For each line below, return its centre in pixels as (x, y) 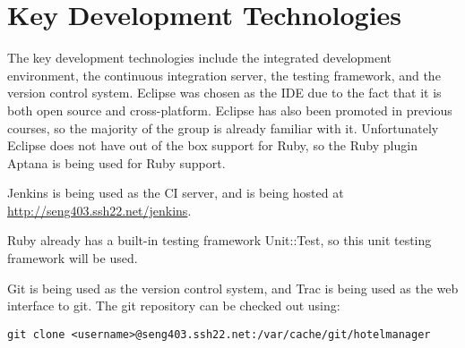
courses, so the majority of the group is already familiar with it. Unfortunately (223, 127)
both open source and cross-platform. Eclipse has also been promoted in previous (230, 110)
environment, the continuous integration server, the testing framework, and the (224, 75)
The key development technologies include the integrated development (200, 58)
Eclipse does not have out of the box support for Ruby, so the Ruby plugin (212, 145)
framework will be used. (73, 258)
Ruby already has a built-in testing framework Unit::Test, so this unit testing (220, 240)
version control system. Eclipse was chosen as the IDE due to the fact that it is (224, 93)
